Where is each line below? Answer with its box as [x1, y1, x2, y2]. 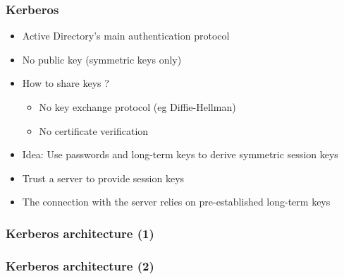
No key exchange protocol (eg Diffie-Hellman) [39, 100, 236, 114]
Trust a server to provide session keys [22, 170, 185, 185]
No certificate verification [39, 123, 149, 138]
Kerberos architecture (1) [6, 224, 154, 242]
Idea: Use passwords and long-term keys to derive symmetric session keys [22, 147, 338, 162]
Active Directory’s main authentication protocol [22, 28, 230, 43]
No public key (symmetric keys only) [22, 52, 182, 66]
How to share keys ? [22, 76, 109, 90]
